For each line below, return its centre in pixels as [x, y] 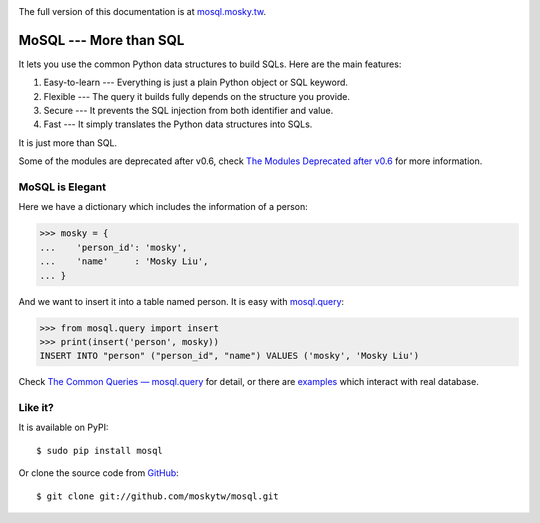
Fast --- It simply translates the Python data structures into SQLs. [178, 124]
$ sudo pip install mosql [100, 450]
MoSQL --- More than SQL [101, 40]
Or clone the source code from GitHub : [98, 473]
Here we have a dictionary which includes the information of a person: [163, 207]
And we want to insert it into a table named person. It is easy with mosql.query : [181, 301]
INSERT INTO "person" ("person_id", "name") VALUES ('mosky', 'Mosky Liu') [229, 356]
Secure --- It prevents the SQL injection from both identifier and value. [188, 111]
